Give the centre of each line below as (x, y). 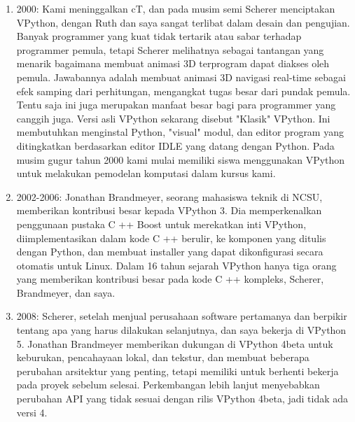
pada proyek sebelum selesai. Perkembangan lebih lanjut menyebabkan (168, 385)
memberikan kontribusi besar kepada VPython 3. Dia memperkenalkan (169, 210)
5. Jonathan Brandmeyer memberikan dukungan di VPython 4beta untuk (175, 343)
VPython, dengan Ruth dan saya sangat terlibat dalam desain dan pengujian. (183, 22)
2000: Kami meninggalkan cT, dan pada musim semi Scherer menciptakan (176, 8)
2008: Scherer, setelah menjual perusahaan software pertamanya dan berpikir (182, 316)
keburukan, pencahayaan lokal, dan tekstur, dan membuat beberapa (163, 357)
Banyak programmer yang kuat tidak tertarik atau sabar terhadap (159, 36)
